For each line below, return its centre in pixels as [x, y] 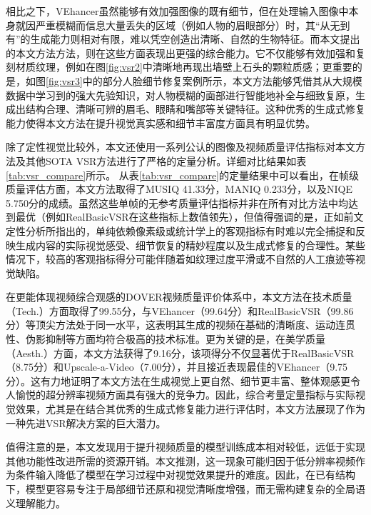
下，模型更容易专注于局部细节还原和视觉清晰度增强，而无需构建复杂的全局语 [185, 489]
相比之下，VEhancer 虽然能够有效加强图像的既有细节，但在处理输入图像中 [177, 11]
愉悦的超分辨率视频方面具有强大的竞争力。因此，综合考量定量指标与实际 [185, 395]
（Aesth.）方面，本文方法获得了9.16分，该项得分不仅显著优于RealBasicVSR [180, 352]
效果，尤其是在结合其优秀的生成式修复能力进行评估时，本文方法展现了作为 [190, 409]
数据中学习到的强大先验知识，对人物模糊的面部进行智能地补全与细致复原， [181, 95]
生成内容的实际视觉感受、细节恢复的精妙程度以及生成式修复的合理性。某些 [190, 245]
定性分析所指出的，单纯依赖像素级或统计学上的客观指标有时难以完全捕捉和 [181, 230]
